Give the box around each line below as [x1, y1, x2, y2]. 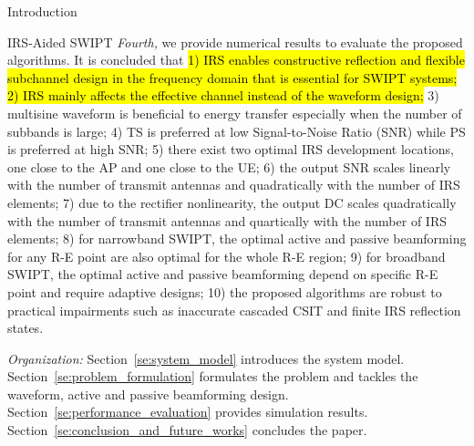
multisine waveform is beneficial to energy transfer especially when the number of [7, 103, 462, 122]
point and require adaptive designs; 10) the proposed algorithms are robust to [7, 282, 442, 301]
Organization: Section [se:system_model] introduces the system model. [7, 348, 405, 368]
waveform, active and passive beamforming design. [7, 384, 289, 403]
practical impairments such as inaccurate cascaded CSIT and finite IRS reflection [7, 300, 461, 319]
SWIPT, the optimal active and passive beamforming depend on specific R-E [7, 264, 438, 284]
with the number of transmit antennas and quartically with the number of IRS [7, 211, 447, 230]
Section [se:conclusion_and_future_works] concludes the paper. [7, 420, 367, 440]
